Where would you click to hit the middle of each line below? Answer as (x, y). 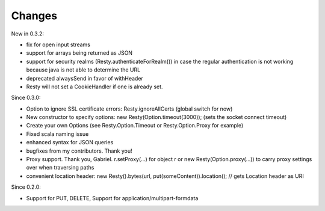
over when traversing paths (60, 168)
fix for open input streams (58, 44)
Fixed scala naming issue (57, 134)
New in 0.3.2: (28, 34)
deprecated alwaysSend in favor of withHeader (85, 78)
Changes (34, 16)
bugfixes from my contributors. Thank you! (79, 151)
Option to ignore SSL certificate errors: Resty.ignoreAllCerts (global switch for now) (129, 109)
